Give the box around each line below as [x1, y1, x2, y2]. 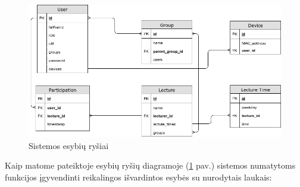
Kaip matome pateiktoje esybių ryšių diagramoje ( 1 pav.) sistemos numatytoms [5, 159, 296, 172]
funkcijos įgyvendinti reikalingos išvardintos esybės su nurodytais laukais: [5, 170, 272, 183]
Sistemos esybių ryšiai [29, 139, 109, 151]
